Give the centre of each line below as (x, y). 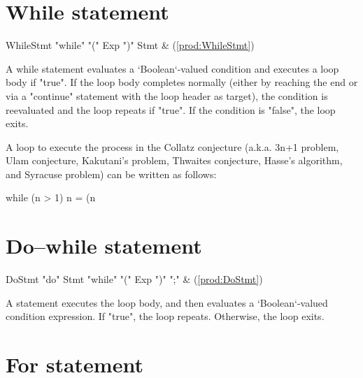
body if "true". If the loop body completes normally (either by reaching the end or (182, 82)
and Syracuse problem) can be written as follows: (111, 174)
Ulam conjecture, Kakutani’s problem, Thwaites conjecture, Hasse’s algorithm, (174, 160)
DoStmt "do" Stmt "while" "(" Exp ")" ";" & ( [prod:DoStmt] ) (134, 279)
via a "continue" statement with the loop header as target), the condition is (167, 95)
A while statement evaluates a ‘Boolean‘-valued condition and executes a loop (172, 68)
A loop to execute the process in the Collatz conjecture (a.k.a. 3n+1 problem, (172, 146)
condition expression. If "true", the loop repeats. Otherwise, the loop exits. (165, 316)
